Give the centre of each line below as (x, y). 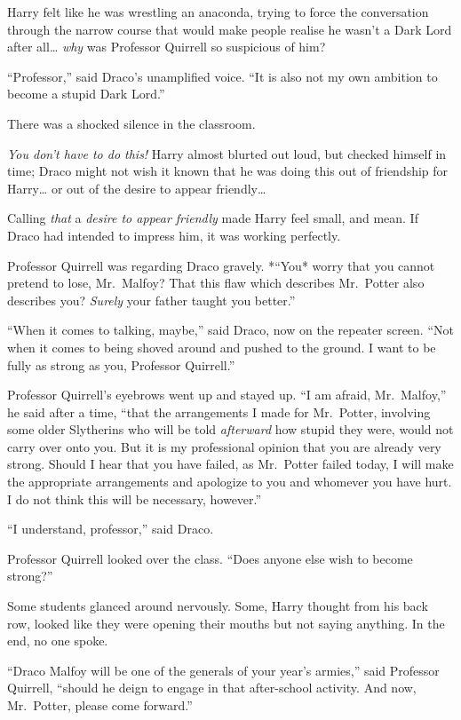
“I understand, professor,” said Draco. (111, 529)
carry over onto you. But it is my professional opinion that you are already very (224, 446)
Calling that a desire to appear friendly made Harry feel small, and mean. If (213, 218)
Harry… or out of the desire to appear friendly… (137, 188)
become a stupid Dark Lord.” (86, 94)
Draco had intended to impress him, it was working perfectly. (174, 235)
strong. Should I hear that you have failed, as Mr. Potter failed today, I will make (230, 464)
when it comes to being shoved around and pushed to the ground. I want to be (222, 347)
